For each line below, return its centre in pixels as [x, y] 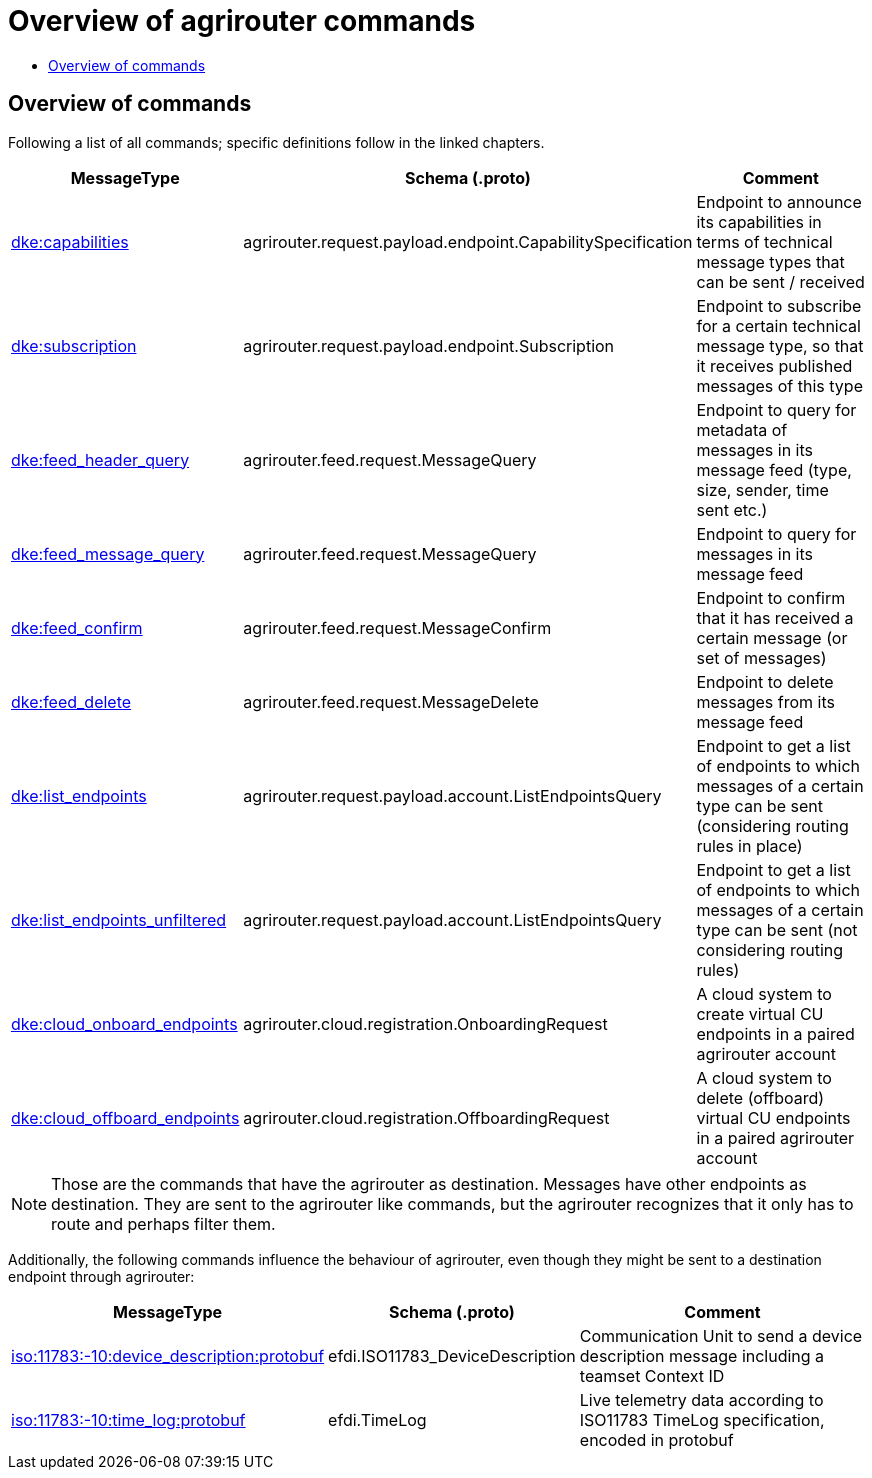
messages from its [765, 701]
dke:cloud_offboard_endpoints [125, 1117]
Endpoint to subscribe [779, 305]
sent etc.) [732, 509]
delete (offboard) [760, 1097]
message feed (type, [774, 469]
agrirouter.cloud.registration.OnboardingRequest [425, 1023]
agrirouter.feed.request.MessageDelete [391, 701]
